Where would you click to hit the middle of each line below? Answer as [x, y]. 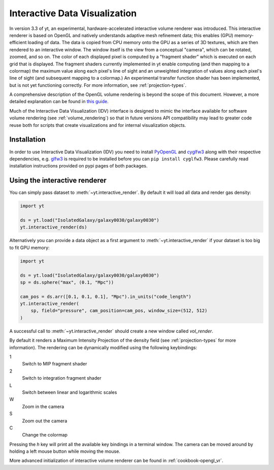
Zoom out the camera [45, 421]
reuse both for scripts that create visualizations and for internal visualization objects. [98, 125]
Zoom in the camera [43, 407]
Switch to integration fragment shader [62, 378]
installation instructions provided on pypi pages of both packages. [79, 166]
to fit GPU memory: [30, 247]
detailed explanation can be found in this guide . [59, 102]
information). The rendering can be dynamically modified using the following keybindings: [103, 347]
